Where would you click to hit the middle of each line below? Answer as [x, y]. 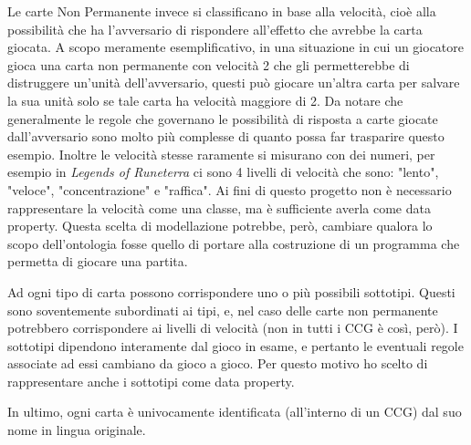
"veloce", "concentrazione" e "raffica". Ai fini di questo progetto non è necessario [230, 189]
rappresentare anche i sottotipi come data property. [151, 381]
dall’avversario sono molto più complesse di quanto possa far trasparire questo [226, 136]
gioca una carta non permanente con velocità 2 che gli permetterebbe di [209, 64]
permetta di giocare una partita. [98, 261]
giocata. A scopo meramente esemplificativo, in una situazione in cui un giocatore [236, 47]
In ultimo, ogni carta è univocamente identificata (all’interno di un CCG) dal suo [235, 412]
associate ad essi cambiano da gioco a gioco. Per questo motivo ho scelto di [218, 363]
